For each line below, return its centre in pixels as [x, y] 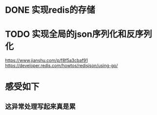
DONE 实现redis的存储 [50, 10]
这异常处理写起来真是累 [40, 106]
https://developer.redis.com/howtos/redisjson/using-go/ [61, 66]
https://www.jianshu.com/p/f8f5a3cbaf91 [47, 60]
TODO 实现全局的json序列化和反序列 [78, 34]
